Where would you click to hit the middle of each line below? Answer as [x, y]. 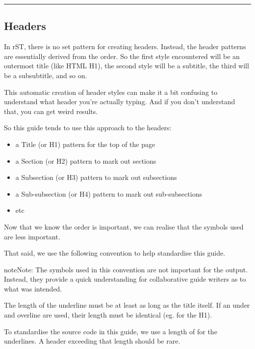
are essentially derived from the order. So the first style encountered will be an [122, 56]
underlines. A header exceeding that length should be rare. [92, 341]
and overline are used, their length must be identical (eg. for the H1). [108, 315]
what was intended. [33, 288]
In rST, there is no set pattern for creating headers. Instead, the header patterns [125, 46]
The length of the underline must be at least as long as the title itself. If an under [127, 305]
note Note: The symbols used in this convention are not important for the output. [126, 269]
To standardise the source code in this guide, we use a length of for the [111, 331]
